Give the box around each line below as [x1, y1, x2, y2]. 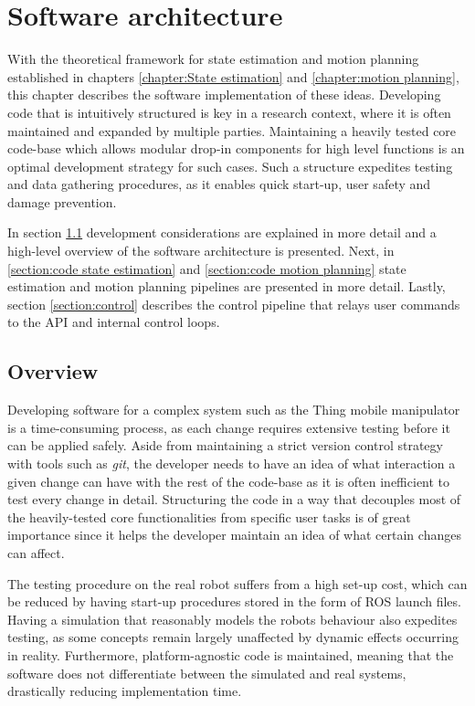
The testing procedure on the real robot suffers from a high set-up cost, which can [7, 574, 468, 593]
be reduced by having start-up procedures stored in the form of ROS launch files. [7, 592, 461, 611]
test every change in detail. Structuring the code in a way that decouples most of [7, 490, 461, 509]
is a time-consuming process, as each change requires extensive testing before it [7, 417, 450, 437]
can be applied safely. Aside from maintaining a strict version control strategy [7, 436, 443, 455]
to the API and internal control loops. [7, 312, 220, 332]
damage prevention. [7, 192, 117, 211]
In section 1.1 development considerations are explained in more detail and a [7, 223, 437, 242]
